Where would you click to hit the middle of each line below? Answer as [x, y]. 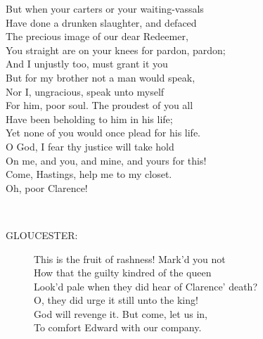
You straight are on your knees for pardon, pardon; [116, 50]
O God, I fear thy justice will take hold [90, 146]
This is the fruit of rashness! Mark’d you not [130, 258]
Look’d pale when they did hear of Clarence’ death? [146, 286]
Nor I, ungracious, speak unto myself [85, 91]
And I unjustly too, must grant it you [87, 64]
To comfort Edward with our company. [118, 327]
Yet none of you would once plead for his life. [103, 133]
